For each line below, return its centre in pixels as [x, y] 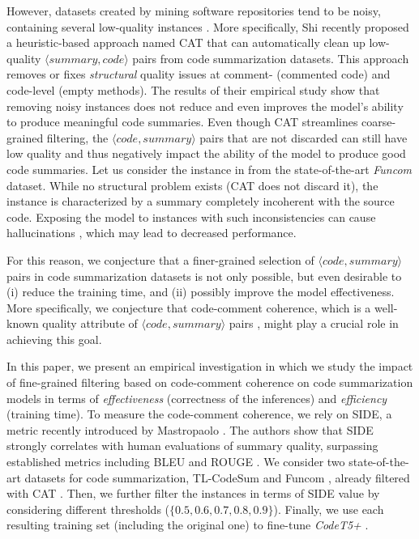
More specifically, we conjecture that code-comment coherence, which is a [189, 307]
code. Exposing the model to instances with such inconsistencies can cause [191, 216]
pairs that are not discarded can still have [304, 137]
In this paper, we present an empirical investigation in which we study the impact [210, 366]
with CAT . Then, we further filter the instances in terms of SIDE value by [193, 493]
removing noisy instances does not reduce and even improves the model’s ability [205, 106]
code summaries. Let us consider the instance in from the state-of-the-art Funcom [209, 169]
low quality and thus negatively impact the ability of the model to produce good [206, 153]
